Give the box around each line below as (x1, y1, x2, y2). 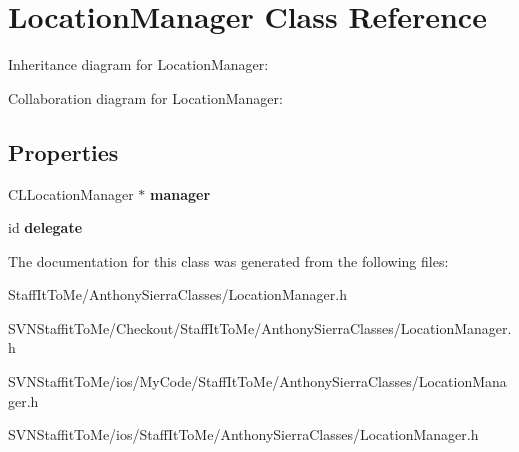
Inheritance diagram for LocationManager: (8, 54, 269, 75)
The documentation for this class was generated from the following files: (8, 250, 449, 271)
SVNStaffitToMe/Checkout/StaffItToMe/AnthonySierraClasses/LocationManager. (8, 317, 512, 338)
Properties (8, 136, 119, 167)
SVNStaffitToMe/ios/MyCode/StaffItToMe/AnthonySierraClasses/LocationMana (8, 371, 507, 392)
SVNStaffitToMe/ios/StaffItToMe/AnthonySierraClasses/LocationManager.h (8, 424, 479, 445)
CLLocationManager (8, 183, 134, 204)
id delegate (8, 217, 83, 238)
